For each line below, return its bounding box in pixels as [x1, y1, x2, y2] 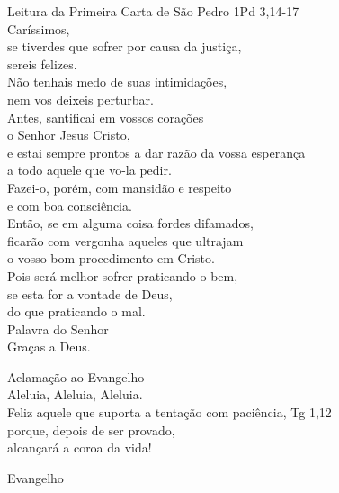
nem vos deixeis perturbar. [7, 89, 154, 108]
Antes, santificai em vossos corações [7, 107, 204, 126]
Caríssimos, [7, 19, 70, 38]
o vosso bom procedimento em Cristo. [7, 249, 215, 268]
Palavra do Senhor [7, 319, 109, 338]
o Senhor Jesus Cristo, [7, 125, 130, 144]
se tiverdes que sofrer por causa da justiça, [7, 37, 242, 56]
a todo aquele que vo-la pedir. [7, 160, 172, 179]
